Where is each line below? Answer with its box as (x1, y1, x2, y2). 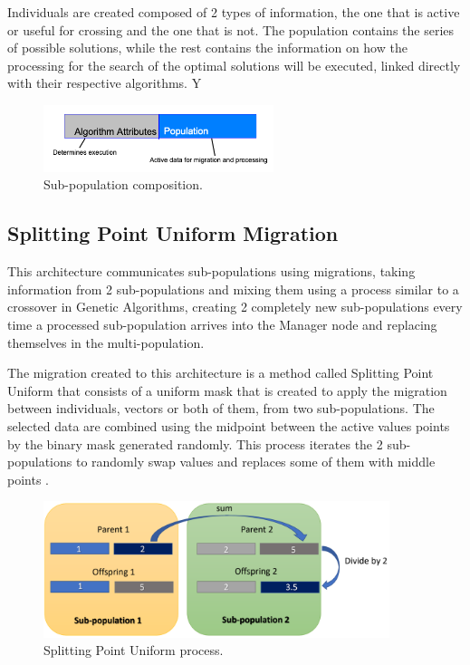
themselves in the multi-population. (7, 332, 205, 352)
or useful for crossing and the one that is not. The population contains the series (7, 20, 455, 39)
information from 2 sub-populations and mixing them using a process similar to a (7, 279, 459, 298)
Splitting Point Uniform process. (43, 641, 224, 660)
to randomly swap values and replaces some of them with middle (75, 452, 436, 471)
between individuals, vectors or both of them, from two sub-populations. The (7, 399, 435, 418)
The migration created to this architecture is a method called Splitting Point (7, 363, 434, 382)
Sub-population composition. (43, 175, 203, 194)
